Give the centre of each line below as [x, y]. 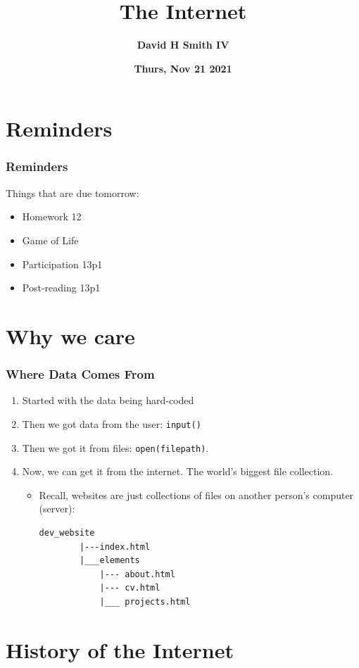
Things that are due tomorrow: [73, 193]
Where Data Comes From [80, 373]
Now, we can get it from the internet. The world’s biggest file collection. [178, 471]
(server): [57, 509]
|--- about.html [137, 574]
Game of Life [50, 240]
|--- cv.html [130, 588]
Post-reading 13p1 [61, 288]
